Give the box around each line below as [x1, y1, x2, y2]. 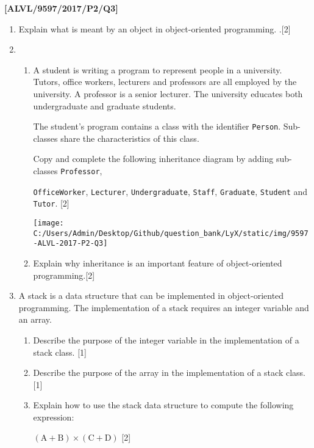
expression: [33, 410, 74, 423]
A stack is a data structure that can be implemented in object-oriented [18, 289, 284, 302]
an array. [18, 313, 52, 326]
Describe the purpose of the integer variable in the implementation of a [33, 333, 299, 346]
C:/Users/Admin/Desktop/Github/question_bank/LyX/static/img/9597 [33, 229, 309, 238]
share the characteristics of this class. [60, 131, 199, 144]
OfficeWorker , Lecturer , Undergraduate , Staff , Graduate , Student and [33, 185, 308, 197]
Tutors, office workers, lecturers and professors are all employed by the [33, 75, 297, 88]
